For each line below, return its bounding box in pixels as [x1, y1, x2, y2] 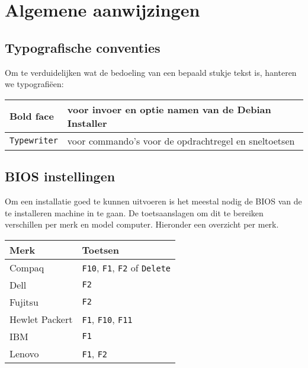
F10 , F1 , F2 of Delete [82, 260, 171, 274]
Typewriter [9, 136, 58, 146]
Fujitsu [9, 295, 38, 309]
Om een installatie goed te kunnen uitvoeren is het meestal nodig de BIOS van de [5, 194, 302, 207]
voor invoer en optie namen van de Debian [67, 102, 271, 116]
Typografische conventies [5, 38, 161, 56]
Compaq [9, 260, 44, 274]
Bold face [9, 109, 54, 123]
